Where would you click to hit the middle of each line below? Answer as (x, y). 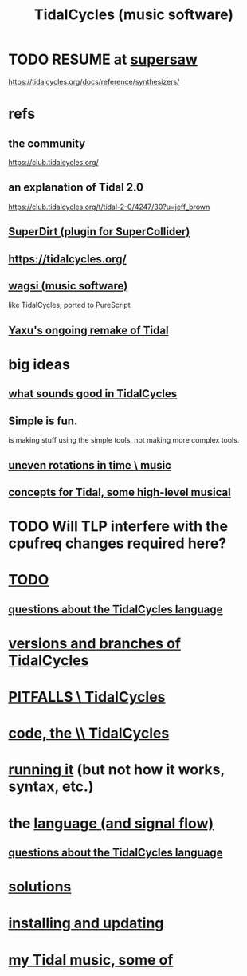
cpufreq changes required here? (118, 543)
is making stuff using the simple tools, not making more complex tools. (124, 440)
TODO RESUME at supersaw (103, 59)
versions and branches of (95, 643)
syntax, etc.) (51, 787)
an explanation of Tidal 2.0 (76, 188)
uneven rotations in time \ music (90, 465)
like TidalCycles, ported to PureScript (69, 305)
